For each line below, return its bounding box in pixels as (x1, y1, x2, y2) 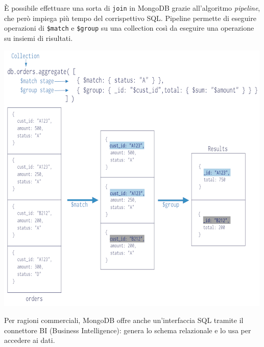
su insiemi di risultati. (4, 32, 73, 43)
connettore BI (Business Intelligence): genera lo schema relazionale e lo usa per (4, 325, 251, 335)
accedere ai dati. (4, 335, 55, 345)
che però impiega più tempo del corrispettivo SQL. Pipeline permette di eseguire (4, 12, 256, 23)
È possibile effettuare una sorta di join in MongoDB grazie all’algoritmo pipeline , (4, 3, 260, 13)
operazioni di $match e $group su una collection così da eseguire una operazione (4, 22, 254, 33)
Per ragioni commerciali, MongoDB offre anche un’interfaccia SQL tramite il (4, 315, 244, 326)
